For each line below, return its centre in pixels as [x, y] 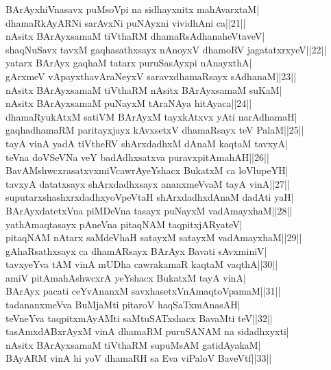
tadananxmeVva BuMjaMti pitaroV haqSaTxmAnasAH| [123, 305]
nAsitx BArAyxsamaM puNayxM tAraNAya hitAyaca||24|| [129, 103]
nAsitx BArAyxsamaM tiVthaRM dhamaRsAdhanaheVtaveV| [135, 36]
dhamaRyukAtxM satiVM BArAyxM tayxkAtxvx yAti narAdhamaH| [151, 116]
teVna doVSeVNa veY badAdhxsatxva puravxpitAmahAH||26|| [137, 157]
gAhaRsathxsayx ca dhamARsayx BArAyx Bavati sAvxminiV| [136, 250]
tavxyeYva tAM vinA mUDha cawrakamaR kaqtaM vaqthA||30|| [142, 264]
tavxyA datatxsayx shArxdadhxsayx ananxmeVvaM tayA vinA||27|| [148, 183]
